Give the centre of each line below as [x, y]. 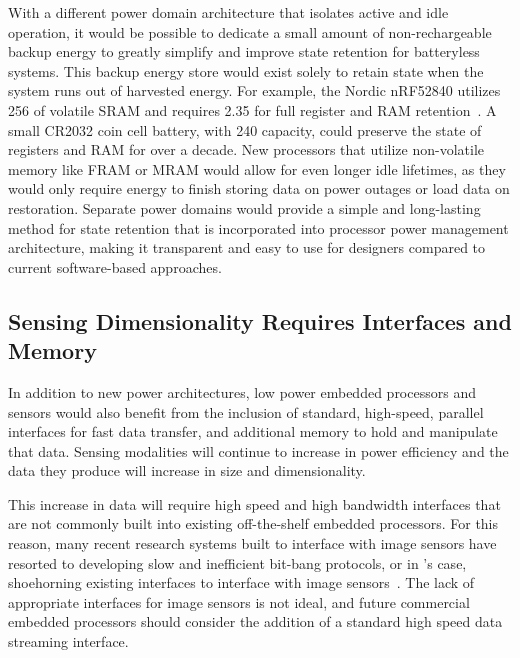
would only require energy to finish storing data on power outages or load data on [259, 188]
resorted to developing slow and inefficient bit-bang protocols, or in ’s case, [237, 562]
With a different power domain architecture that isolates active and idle [228, 12]
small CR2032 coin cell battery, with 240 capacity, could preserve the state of [245, 129]
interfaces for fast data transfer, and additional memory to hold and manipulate [253, 431]
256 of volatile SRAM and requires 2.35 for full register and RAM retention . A [252, 109]
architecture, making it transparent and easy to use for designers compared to [247, 247]
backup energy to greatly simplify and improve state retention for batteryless [244, 51]
